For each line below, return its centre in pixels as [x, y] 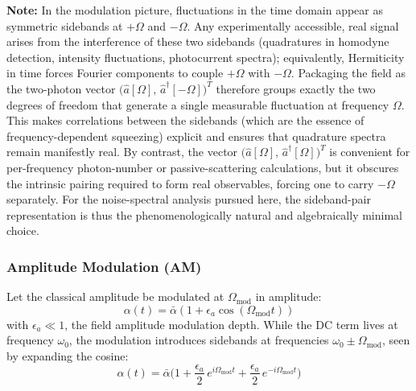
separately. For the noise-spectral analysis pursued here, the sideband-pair [189, 199]
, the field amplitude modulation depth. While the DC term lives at [231, 324]
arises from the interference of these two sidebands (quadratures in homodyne [198, 41]
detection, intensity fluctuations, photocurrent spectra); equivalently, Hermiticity [206, 57]
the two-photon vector [61, 88]
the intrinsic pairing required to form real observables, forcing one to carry [190, 183]
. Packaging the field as [348, 73]
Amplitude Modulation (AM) [104, 266]
